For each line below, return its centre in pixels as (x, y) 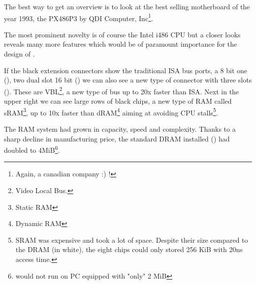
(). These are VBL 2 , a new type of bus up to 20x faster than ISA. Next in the (122, 90)
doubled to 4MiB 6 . (32, 149)
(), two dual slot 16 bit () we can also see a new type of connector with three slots (128, 80)
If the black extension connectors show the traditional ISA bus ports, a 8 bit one (126, 70)
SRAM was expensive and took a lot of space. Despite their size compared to (132, 240)
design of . (19, 54)
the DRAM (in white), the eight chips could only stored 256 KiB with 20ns (129, 249)
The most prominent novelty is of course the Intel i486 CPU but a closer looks (122, 34)
